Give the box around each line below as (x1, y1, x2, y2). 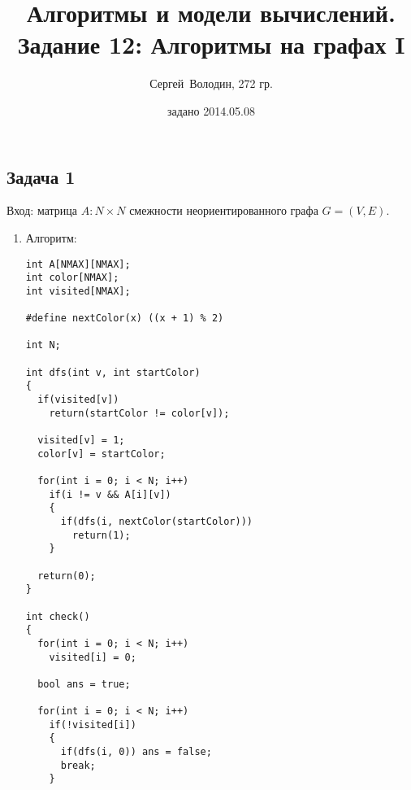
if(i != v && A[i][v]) (49, 488, 171, 500)
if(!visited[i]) (49, 718, 136, 731)
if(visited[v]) (37, 394, 119, 406)
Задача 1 (6, 164, 76, 189)
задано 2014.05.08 (167, 102, 256, 119)
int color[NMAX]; (25, 272, 119, 284)
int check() (25, 610, 90, 622)
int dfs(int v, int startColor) (25, 366, 201, 378)
